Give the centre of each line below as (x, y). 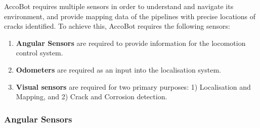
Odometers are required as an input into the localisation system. (118, 69)
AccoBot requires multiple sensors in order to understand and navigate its (119, 6)
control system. (39, 53)
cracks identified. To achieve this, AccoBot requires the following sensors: (117, 26)
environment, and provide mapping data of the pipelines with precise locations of (130, 16)
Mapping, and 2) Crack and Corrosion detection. (92, 97)
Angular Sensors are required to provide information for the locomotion (131, 43)
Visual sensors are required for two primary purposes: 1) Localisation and (133, 86)
